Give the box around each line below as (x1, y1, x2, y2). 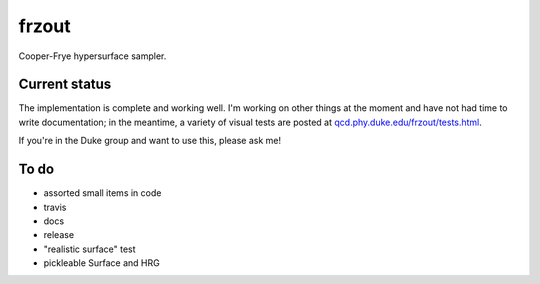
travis (43, 201, 67, 213)
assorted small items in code (43, 187, 162, 199)
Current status (18, 76, 112, 93)
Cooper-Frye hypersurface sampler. (18, 50, 167, 62)
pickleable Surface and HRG (43, 257, 160, 269)
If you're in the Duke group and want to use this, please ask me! (18, 135, 282, 147)
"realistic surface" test (43, 243, 136, 255)
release (43, 229, 75, 241)
